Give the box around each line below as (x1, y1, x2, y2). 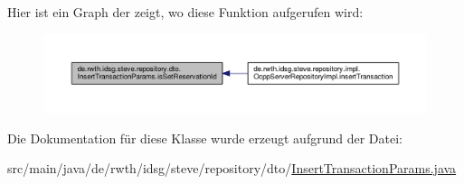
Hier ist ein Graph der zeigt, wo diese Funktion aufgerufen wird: (7, 3, 364, 21)
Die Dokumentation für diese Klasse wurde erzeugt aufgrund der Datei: (7, 128, 402, 147)
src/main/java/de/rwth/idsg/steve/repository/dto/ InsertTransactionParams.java (7, 159, 457, 178)
